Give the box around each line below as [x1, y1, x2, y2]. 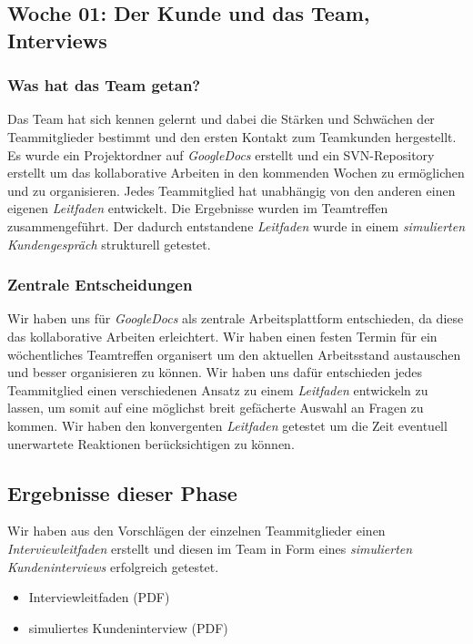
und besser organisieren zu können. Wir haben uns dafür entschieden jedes [7, 363, 423, 382]
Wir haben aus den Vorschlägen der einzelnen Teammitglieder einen [7, 521, 386, 540]
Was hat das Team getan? [7, 74, 201, 97]
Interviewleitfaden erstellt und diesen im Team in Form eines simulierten [7, 538, 413, 557]
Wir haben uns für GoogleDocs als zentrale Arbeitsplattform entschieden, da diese [7, 309, 464, 328]
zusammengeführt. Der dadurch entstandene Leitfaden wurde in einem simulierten [7, 216, 466, 235]
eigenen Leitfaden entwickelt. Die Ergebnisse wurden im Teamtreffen [7, 199, 388, 218]
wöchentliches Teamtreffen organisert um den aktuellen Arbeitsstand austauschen [7, 344, 461, 363]
